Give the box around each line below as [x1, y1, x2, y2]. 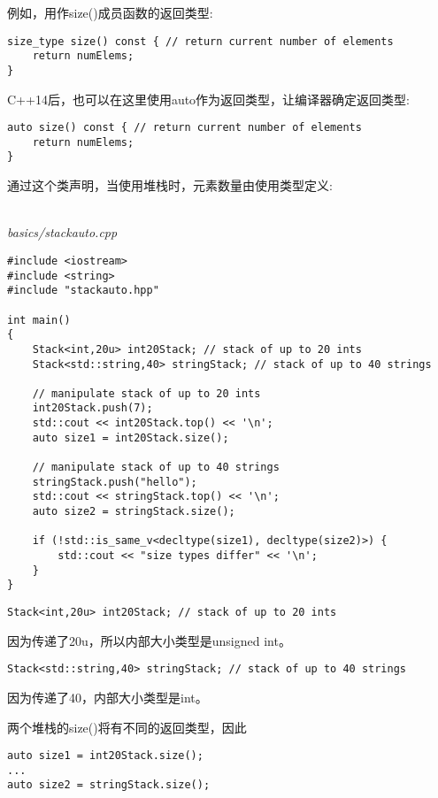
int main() [7, 313, 71, 326]
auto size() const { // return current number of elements [7, 121, 362, 134]
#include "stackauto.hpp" [7, 284, 159, 297]
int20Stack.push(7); [32, 402, 153, 415]
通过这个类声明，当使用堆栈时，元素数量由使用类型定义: [7, 176, 333, 195]
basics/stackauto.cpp [7, 223, 118, 242]
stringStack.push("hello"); [32, 475, 197, 488]
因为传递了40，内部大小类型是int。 [7, 687, 208, 706]
